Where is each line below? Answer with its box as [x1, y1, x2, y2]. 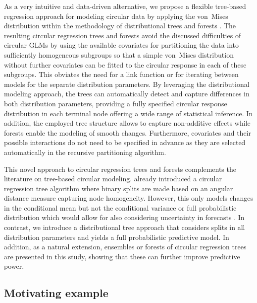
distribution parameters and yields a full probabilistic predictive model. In [4, 231, 229, 242]
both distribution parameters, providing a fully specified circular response [4, 98, 227, 108]
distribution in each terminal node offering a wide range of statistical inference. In [4, 108, 253, 118]
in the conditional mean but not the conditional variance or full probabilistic [4, 202, 237, 213]
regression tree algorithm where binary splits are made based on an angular [4, 183, 233, 193]
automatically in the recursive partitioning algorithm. [4, 147, 166, 157]
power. [4, 261, 24, 271]
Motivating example [4, 285, 108, 301]
